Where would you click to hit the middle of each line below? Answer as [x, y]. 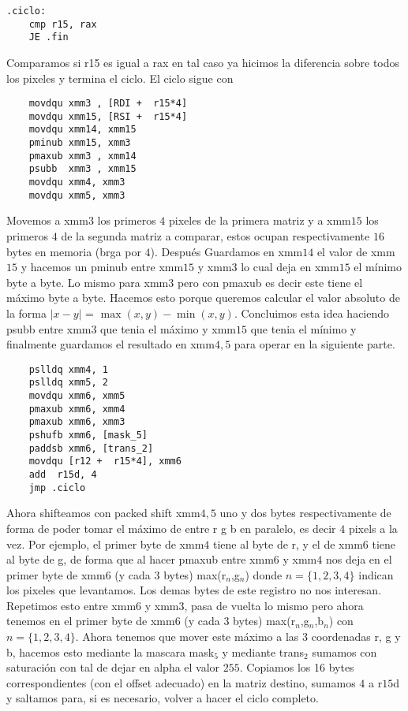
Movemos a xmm [47, 220]
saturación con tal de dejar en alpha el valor [113, 667]
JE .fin [49, 37]
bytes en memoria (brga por [74, 251]
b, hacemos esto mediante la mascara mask [110, 651]
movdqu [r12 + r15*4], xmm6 [105, 462]
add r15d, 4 [63, 475]
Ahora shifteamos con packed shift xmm [103, 513]
